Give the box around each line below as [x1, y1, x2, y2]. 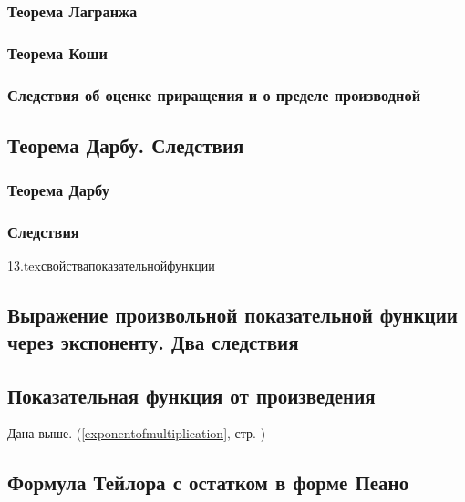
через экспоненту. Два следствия [7, 327, 299, 355]
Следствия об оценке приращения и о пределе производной [7, 83, 421, 106]
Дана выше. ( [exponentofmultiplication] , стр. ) [7, 424, 266, 443]
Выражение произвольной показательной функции [7, 301, 458, 329]
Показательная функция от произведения [7, 381, 376, 409]
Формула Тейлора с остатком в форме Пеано [7, 468, 409, 497]
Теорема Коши [7, 41, 108, 64]
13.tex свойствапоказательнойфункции [7, 256, 215, 275]
